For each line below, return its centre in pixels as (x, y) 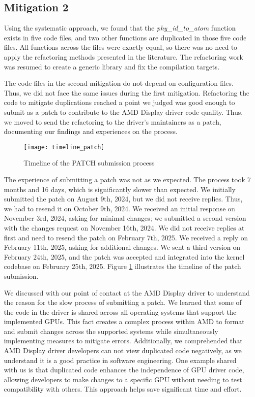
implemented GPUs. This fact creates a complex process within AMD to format (124, 321)
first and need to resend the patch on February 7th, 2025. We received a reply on (126, 237)
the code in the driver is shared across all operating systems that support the (120, 312)
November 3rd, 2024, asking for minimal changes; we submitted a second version (125, 218)
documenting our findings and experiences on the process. (91, 131)
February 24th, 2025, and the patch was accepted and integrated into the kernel (124, 256)
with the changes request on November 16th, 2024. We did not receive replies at (124, 227)
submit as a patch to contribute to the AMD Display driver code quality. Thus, (124, 112)
